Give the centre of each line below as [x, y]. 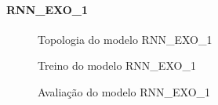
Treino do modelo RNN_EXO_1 [117, 65]
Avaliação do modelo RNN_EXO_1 [124, 91]
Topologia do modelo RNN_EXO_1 [125, 39]
